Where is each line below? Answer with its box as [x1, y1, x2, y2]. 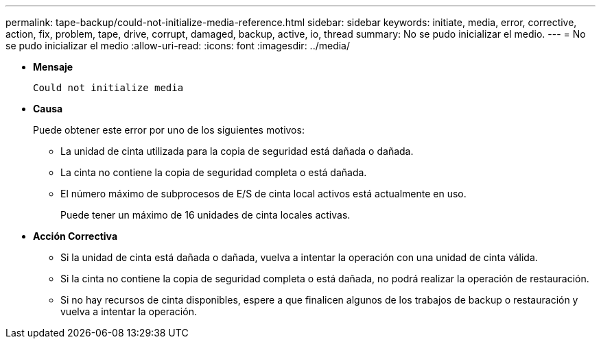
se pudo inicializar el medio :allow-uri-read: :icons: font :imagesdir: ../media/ [5, 40, 351, 51]
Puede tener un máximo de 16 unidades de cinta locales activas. [60, 209, 351, 221]
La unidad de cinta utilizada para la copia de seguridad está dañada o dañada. [60, 145, 414, 157]
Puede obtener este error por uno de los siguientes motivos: [33, 124, 305, 136]
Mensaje [33, 61, 73, 73]
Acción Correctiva [33, 230, 118, 242]
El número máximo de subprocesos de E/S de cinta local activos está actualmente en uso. [60, 188, 467, 199]
